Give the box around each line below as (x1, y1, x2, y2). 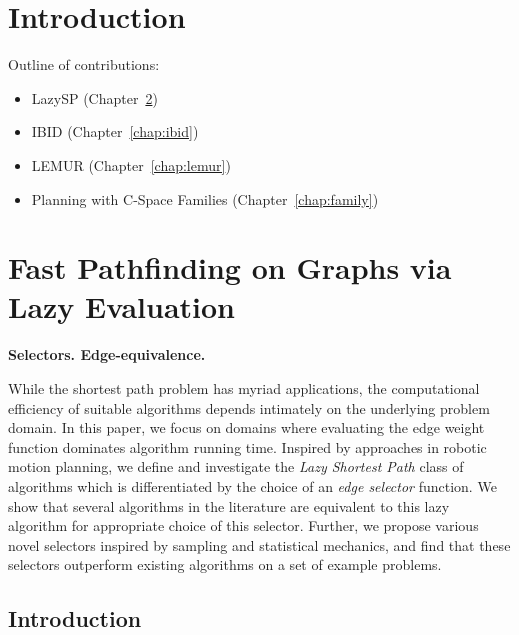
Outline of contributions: (8, 54, 160, 75)
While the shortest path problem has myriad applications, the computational (8, 378, 480, 398)
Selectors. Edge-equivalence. (8, 344, 206, 365)
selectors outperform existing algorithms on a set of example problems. (8, 554, 442, 575)
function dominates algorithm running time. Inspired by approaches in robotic (8, 436, 487, 457)
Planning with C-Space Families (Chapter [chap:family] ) (31, 188, 379, 209)
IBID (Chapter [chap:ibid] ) (31, 121, 199, 142)
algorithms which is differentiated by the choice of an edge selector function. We (8, 475, 497, 496)
